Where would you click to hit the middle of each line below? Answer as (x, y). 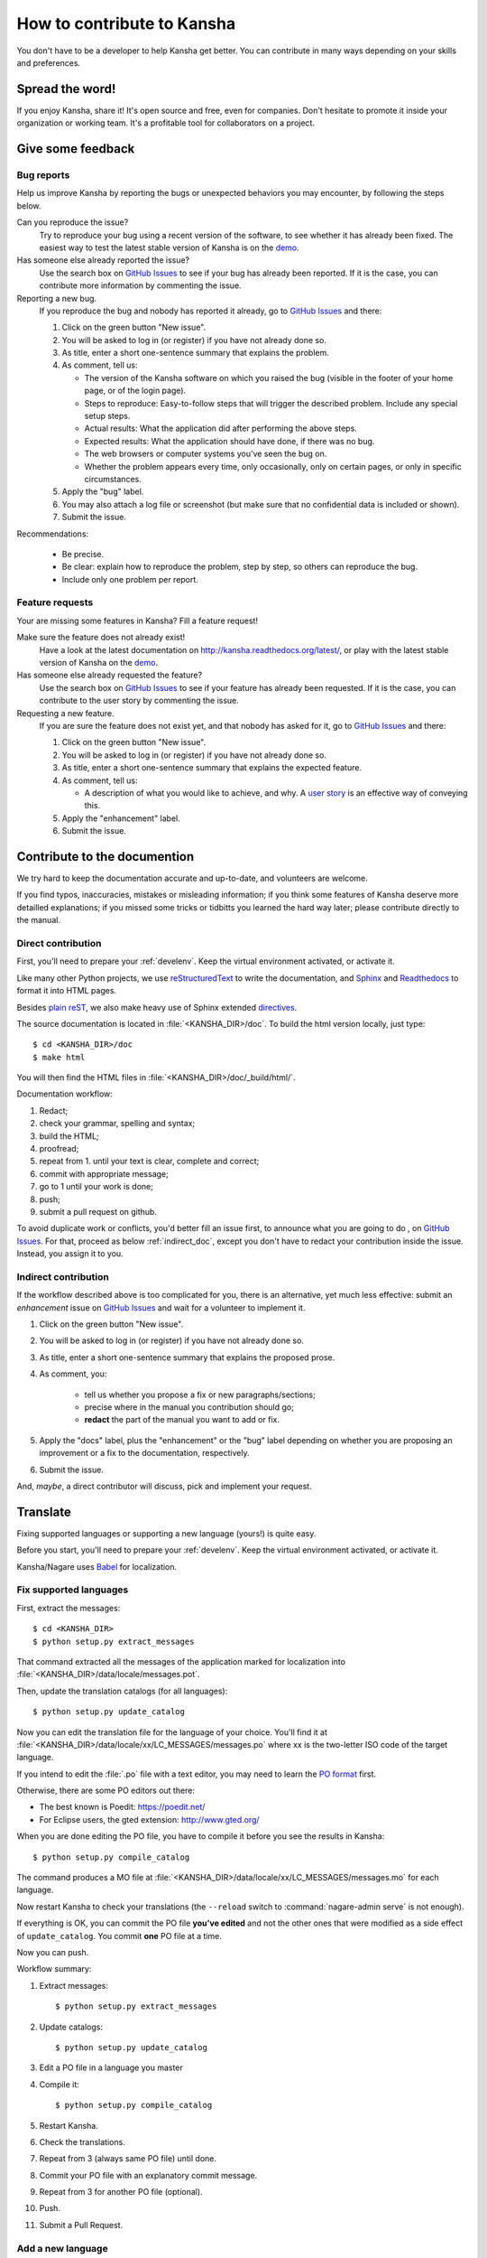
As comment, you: (73, 1374)
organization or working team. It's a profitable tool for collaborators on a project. (166, 123)
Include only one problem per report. (130, 579)
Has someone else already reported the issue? (103, 260)
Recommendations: (53, 534)
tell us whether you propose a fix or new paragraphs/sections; (200, 1395)
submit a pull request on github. (98, 1211)
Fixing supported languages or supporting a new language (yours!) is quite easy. (166, 1533)
